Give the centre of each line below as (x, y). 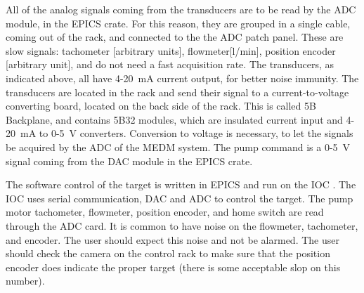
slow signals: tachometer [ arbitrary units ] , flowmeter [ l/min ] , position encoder (171, 50)
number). (25, 281)
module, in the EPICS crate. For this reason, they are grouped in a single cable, (178, 23)
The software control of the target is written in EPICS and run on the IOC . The (181, 184)
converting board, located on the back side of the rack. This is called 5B (161, 106)
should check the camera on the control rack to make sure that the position (168, 253)
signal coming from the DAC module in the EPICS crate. (129, 161)
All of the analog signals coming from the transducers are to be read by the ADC (181, 9)
